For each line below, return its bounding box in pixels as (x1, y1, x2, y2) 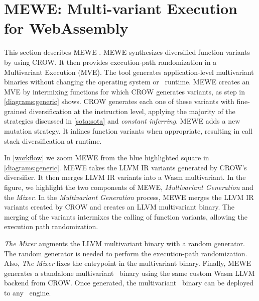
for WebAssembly (4, 18, 128, 38)
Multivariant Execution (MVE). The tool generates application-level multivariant (4, 66, 254, 77)
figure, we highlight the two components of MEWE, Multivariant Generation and (4, 182, 253, 192)
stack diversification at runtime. (4, 135, 102, 146)
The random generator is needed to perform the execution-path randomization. (4, 248, 247, 258)
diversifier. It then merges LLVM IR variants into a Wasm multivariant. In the (4, 172, 246, 182)
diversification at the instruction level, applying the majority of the (29, 106, 235, 116)
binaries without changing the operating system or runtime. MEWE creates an (4, 76, 250, 87)
